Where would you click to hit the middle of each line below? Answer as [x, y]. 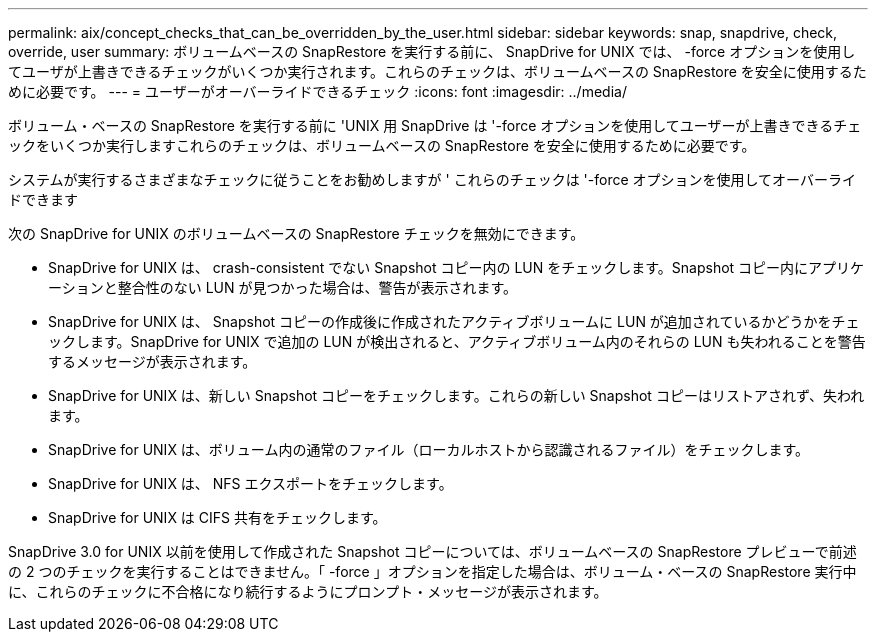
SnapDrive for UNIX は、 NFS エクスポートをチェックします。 [250, 483]
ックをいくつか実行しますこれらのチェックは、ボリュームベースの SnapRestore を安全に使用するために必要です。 [382, 145]
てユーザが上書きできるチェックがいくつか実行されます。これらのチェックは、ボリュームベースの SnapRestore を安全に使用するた [437, 71]
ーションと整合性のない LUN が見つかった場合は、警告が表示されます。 [283, 287]
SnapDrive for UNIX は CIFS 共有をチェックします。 [217, 517]
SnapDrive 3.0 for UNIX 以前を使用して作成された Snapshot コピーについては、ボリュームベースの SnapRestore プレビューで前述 [432, 551]
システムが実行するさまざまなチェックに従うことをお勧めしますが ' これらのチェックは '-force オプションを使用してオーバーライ [432, 179]
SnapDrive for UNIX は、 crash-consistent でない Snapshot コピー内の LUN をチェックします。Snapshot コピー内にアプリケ [456, 267]
